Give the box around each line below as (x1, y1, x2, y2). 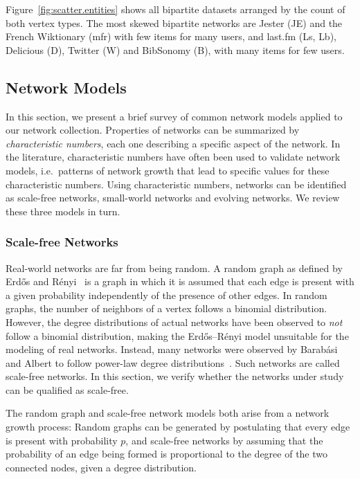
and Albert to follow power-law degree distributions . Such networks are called (6, 355, 340, 370)
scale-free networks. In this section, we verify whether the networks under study (6, 369, 344, 383)
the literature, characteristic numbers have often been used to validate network (6, 150, 341, 164)
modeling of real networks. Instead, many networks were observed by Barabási (6, 342, 338, 356)
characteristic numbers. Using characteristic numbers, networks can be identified (6, 177, 347, 191)
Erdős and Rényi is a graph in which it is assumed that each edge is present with (6, 274, 354, 289)
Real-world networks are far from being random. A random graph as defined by (6, 260, 343, 275)
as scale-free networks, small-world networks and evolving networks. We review (6, 190, 340, 205)
